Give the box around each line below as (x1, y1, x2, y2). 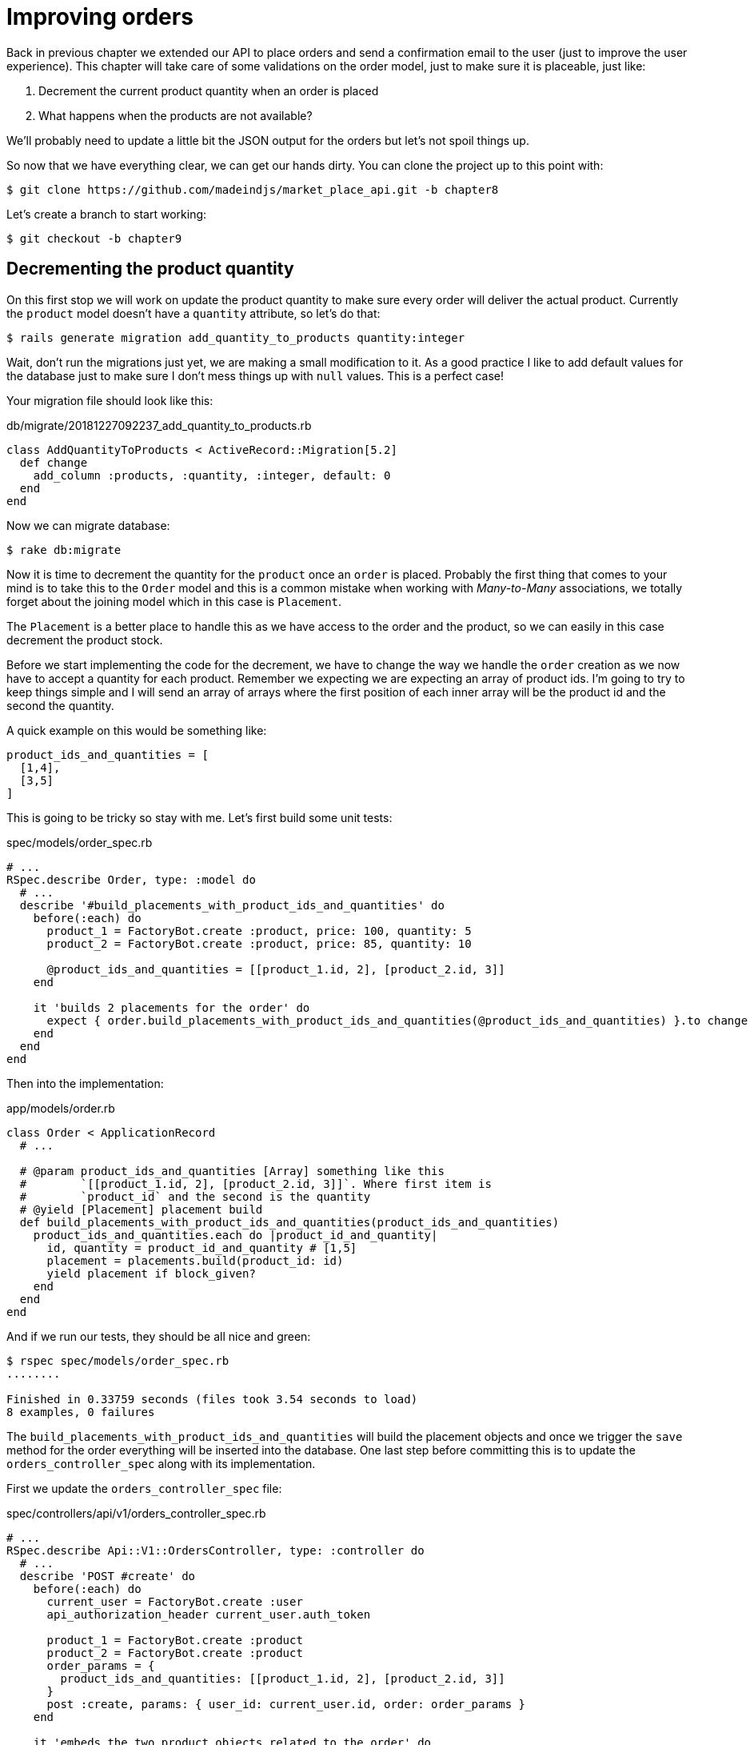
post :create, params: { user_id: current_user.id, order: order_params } (46, 1697, 526, 1711)
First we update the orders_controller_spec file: (6, 1481, 282, 1495)
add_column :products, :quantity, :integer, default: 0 (33, 468, 391, 482)
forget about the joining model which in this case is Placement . (6, 594, 342, 608)
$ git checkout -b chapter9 (6, 231, 182, 245)
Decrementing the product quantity (6, 259, 294, 279)
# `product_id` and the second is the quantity (19, 1189, 371, 1203)
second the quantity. (6, 698, 114, 712)
